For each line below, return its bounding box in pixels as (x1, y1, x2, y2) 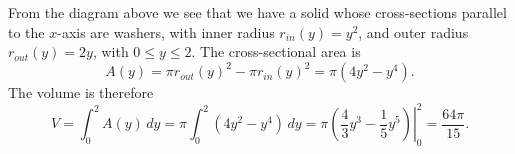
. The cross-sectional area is (191, 41, 361, 62)
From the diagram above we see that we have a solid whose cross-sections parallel (8, 2, 507, 22)
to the (8, 21, 45, 42)
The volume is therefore (8, 82, 154, 103)
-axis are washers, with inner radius (57, 21, 275, 42)
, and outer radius (358, 21, 469, 42)
